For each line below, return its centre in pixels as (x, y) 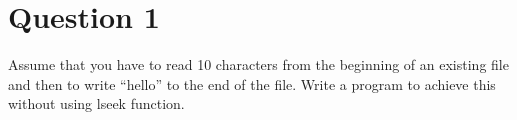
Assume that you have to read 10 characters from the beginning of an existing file (258, 64)
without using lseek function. (96, 103)
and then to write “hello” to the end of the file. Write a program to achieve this (252, 83)
